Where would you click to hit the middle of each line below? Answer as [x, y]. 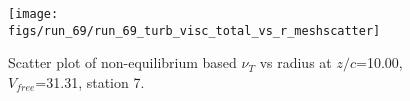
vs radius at [295, 62]
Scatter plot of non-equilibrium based [122, 62]
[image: [33, 14]
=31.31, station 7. [90, 81]
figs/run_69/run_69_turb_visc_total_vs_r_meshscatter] [194, 30]
